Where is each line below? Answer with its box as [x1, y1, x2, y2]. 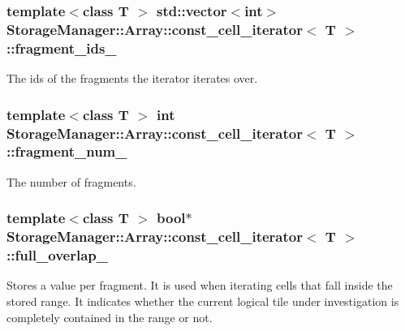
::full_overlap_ [6, 245, 108, 265]
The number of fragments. [6, 173, 136, 190]
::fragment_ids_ [6, 37, 117, 58]
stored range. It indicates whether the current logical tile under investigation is [6, 292, 399, 309]
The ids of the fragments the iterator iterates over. [6, 70, 258, 87]
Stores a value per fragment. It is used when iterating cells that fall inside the [6, 277, 393, 294]
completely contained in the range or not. [6, 308, 213, 325]
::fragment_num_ [6, 141, 127, 161]
